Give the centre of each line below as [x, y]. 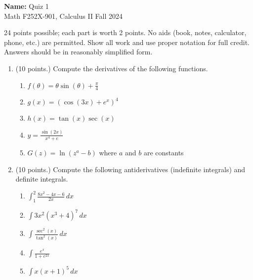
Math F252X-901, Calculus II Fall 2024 [63, 16]
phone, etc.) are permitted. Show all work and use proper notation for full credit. [127, 42]
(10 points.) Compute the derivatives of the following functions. [112, 68]
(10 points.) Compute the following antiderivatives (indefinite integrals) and [130, 169]
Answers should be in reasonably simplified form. [78, 52]
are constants [164, 152]
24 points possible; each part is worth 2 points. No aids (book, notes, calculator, [125, 32]
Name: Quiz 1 [26, 6]
